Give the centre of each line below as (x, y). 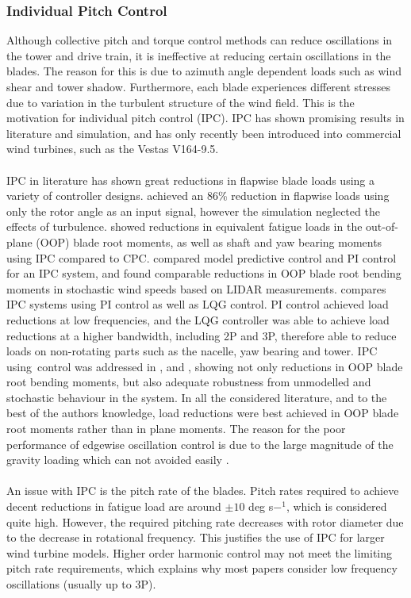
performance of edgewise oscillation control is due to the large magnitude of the (200, 444)
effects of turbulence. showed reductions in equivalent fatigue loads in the (184, 226)
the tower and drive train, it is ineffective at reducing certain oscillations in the (199, 55)
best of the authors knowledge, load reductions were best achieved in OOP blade (203, 413)
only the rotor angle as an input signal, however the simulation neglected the (193, 211)
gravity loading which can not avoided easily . (118, 460)
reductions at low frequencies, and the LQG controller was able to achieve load (198, 319)
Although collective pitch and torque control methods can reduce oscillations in (200, 40)
